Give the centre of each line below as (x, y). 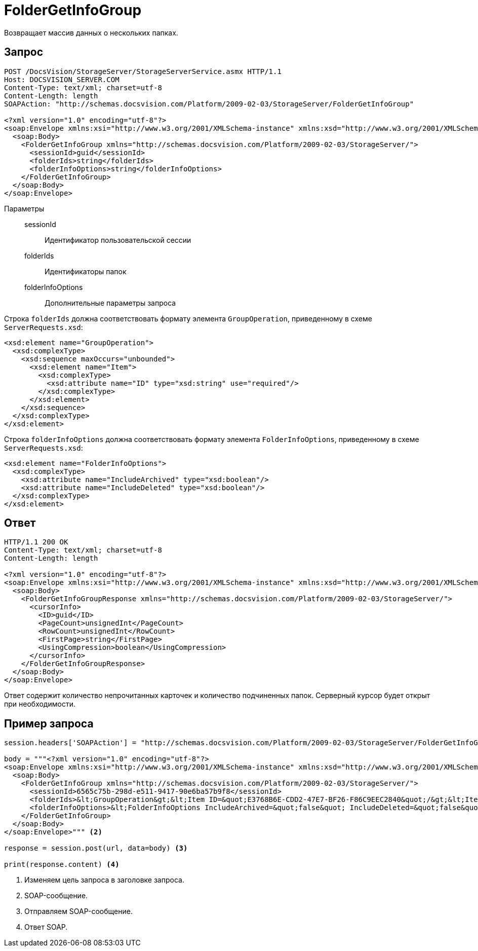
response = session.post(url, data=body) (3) (96, 848)
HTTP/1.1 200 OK (36, 542)
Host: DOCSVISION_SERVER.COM (62, 79)
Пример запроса (49, 723)
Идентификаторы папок (86, 271)
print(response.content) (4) (62, 865)
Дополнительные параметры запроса (110, 303)
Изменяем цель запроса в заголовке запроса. (104, 880)
